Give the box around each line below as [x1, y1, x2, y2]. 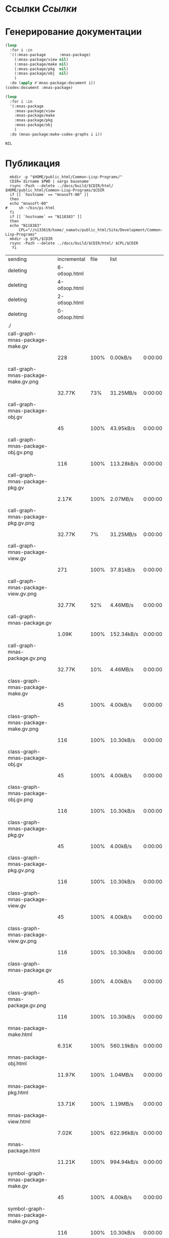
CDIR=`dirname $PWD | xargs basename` [10, 179, 92, 184]
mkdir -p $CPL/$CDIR [10, 236, 53, 241]
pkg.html [8, 1089, 29, 1096]
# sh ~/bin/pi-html [5, 205, 55, 210]
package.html [8, 1147, 40, 1154]
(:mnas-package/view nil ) [14, 57, 69, 62]
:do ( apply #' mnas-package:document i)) [10, 80, 96, 86]
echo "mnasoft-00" [10, 201, 49, 206]
